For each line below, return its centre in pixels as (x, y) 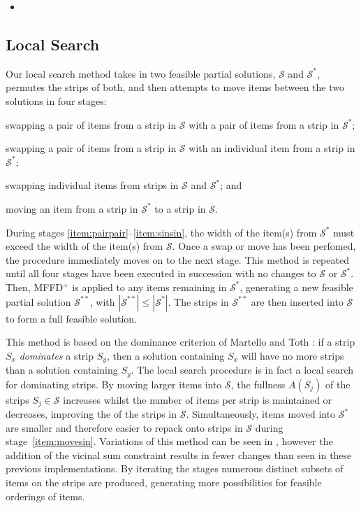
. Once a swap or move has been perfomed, (264, 246)
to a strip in (180, 208)
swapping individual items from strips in (92, 185)
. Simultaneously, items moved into (261, 414)
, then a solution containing (165, 355)
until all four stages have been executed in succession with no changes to (161, 273)
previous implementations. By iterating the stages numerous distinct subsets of (175, 468)
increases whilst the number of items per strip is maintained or (198, 399)
